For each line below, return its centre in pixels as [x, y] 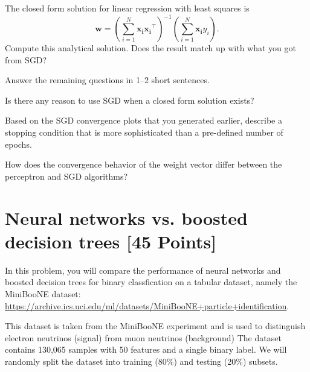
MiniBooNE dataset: [43, 293]
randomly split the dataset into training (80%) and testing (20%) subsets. [141, 361]
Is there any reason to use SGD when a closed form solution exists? [130, 100]
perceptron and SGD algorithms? [66, 176]
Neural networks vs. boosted [126, 217]
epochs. [18, 144]
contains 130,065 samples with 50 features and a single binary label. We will [146, 349]
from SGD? [26, 59]
